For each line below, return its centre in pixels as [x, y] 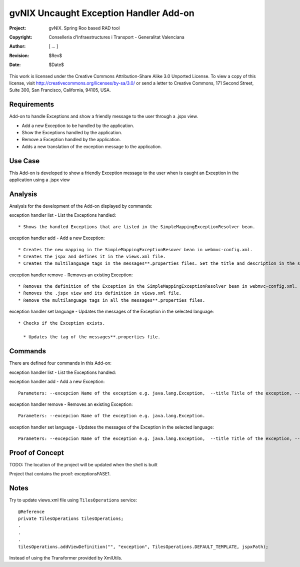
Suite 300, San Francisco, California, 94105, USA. [60, 90]
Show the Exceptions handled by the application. [72, 132]
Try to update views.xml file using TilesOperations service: [73, 500]
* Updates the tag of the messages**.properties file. [92, 337]
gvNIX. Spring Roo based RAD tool [84, 28]
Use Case [24, 161]
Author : [17, 46]
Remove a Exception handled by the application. [71, 140]
